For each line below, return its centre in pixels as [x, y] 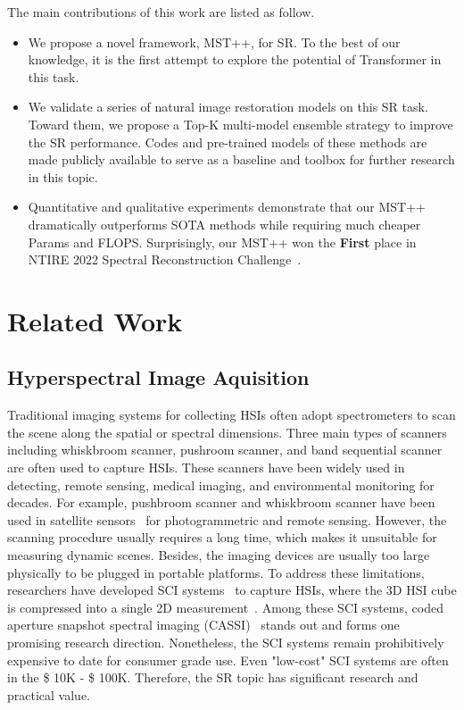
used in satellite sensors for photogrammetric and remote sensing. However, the [227, 519]
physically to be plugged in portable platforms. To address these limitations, [216, 572]
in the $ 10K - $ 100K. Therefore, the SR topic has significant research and [213, 677]
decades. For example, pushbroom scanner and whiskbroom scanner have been [221, 502]
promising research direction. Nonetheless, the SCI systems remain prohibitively [226, 643]
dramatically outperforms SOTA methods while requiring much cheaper [224, 224]
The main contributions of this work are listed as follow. [161, 12]
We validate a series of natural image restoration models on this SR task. [228, 107]
